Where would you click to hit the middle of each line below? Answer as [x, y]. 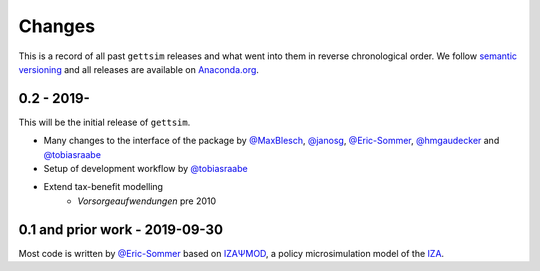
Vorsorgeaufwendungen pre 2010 [147, 201]
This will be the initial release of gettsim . [104, 122]
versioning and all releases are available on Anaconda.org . [139, 69]
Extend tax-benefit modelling [103, 187]
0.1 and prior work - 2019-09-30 [121, 229]
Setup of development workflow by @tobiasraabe [146, 169]
